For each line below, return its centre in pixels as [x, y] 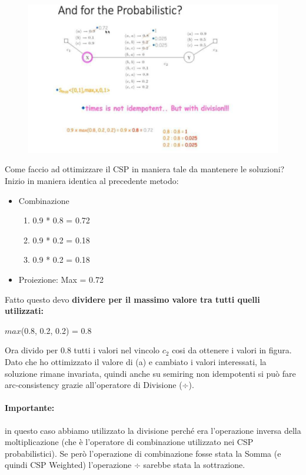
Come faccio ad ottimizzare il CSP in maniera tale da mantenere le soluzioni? [145, 169]
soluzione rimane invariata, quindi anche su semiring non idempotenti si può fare [150, 373]
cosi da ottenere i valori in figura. [232, 350]
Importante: [30, 408]
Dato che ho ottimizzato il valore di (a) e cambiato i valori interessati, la [136, 362]
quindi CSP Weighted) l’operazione [68, 465]
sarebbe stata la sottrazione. [194, 465]
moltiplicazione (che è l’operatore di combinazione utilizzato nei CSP [129, 442]
